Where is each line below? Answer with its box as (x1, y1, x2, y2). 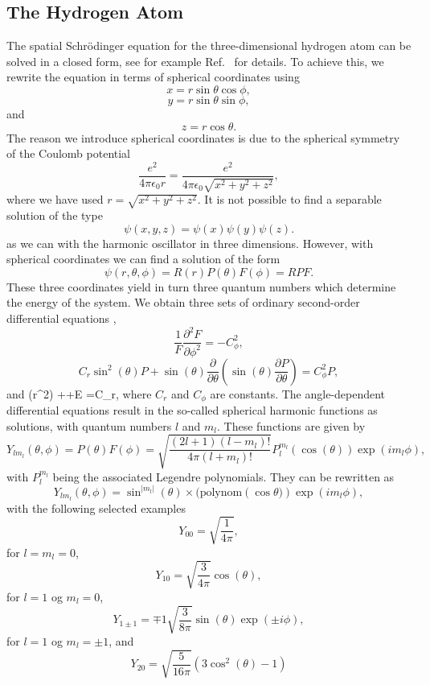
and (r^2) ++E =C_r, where (6, 385, 152, 402)
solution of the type (6, 207, 103, 224)
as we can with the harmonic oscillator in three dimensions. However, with (6, 234, 374, 251)
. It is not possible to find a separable (197, 191, 382, 208)
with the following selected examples (6, 499, 186, 516)
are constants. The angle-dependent (210, 385, 386, 402)
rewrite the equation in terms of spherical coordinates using (6, 68, 300, 85)
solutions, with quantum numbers (6, 417, 172, 434)
